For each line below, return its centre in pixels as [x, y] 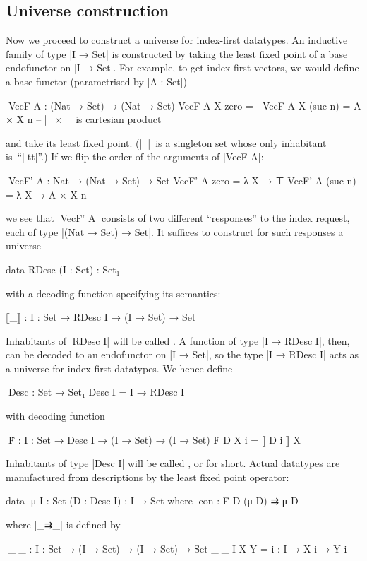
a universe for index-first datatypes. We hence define [119, 368]
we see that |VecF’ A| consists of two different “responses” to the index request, [178, 218]
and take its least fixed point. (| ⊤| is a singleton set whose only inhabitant [166, 142]
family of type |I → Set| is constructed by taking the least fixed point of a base [177, 53]
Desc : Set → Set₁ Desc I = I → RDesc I [95, 392]
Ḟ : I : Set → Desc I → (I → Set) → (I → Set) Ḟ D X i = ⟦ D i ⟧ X [153, 439]
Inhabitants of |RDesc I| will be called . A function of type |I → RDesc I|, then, [178, 340]
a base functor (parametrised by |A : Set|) [96, 81]
